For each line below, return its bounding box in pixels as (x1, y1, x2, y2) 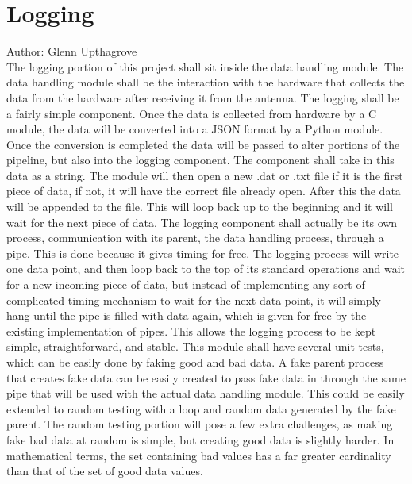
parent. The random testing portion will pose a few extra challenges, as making (6, 416, 393, 432)
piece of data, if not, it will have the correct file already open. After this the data (6, 182, 401, 199)
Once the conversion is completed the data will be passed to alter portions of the (6, 136, 400, 152)
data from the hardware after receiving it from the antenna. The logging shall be (6, 89, 399, 106)
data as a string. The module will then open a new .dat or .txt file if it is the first (6, 167, 403, 183)
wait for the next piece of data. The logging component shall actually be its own (6, 213, 398, 230)
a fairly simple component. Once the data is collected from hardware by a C (6, 105, 377, 121)
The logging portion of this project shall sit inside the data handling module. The (6, 58, 404, 75)
